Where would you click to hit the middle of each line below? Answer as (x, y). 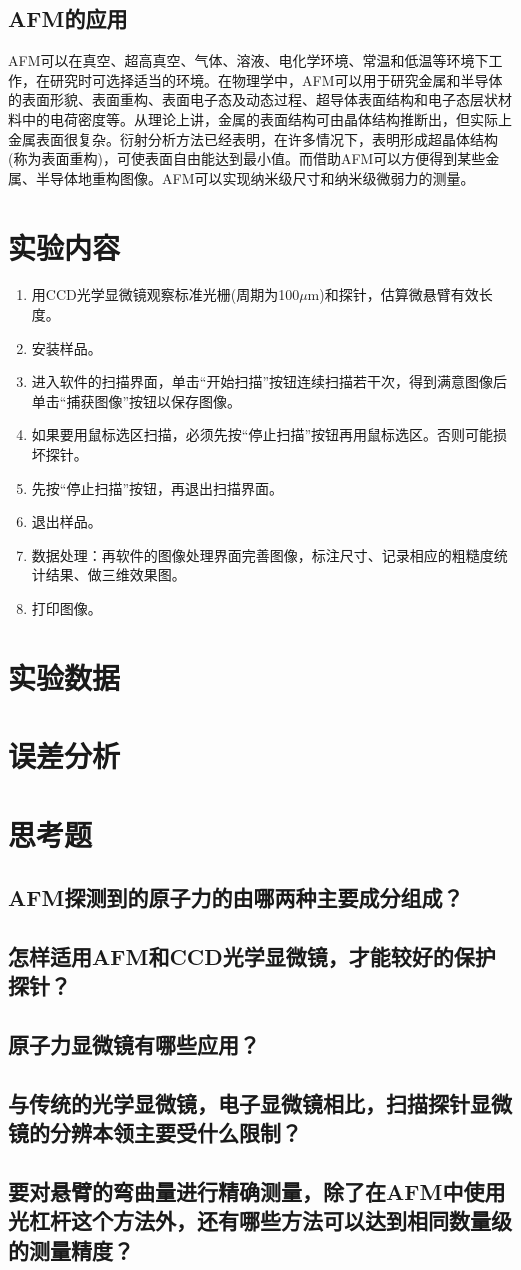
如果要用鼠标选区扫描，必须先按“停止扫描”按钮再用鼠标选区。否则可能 (262, 434)
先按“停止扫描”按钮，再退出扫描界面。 (157, 487)
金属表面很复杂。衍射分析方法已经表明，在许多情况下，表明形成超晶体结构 (253, 138)
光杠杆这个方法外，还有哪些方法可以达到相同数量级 (260, 1220)
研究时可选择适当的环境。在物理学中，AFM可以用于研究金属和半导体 (276, 79)
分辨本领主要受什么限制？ (175, 1132)
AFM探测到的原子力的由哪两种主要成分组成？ (236, 897)
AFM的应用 (68, 18)
